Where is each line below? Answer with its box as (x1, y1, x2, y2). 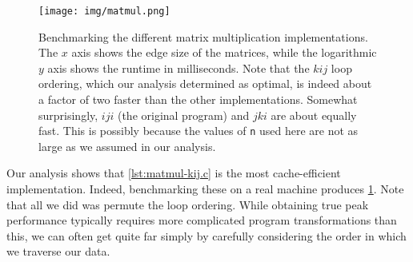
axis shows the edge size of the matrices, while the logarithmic (71, 44, 377, 61)
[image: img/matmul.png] (38, 6, 170, 17)
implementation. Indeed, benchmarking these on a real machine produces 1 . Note (6, 181, 404, 197)
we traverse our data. (6, 243, 110, 260)
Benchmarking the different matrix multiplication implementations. (38, 28, 368, 45)
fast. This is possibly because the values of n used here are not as (38, 122, 359, 139)
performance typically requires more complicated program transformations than (6, 212, 397, 228)
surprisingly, (38, 106, 98, 123)
